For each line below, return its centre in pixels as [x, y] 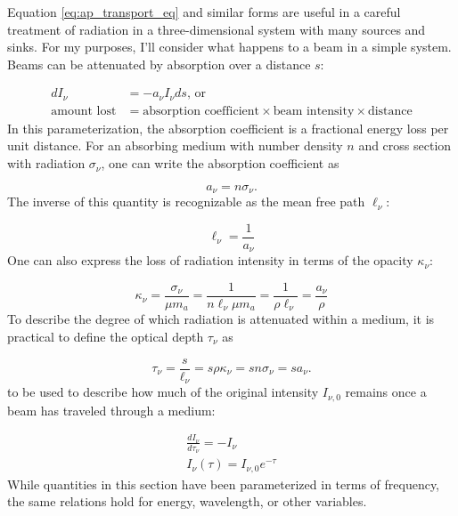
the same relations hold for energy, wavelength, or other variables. [187, 501]
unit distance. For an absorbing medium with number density [175, 145]
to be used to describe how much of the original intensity [163, 392]
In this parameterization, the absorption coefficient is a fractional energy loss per [228, 128]
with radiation [46, 163]
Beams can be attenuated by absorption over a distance [159, 64]
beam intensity [314, 111]
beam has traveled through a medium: [111, 410]
